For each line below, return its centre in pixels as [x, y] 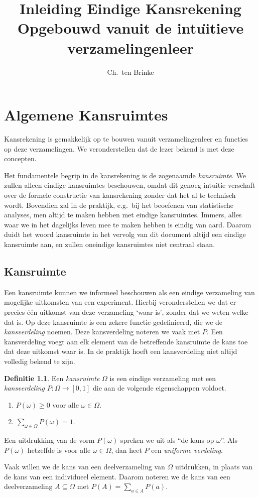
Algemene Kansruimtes [86, 115]
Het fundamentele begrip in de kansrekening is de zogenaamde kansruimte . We [125, 175]
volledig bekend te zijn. [40, 361]
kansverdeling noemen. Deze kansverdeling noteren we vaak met [102, 332]
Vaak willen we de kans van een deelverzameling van [85, 467]
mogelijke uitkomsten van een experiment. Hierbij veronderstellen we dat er [120, 302]
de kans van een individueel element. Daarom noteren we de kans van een [117, 476]
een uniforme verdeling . [187, 450]
